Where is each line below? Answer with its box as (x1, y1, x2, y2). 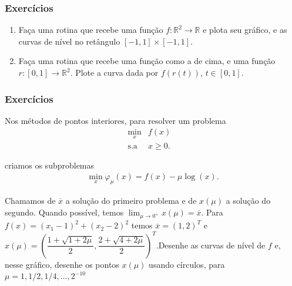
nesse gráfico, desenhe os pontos (5, 258, 119, 270)
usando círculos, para (149, 258, 225, 270)
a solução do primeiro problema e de (65, 194, 197, 207)
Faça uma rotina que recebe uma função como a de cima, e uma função (18, 55, 276, 67)
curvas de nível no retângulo (18, 35, 120, 47)
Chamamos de (5, 194, 56, 207)
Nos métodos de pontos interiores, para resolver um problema (5, 114, 226, 126)
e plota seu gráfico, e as (203, 23, 287, 36)
